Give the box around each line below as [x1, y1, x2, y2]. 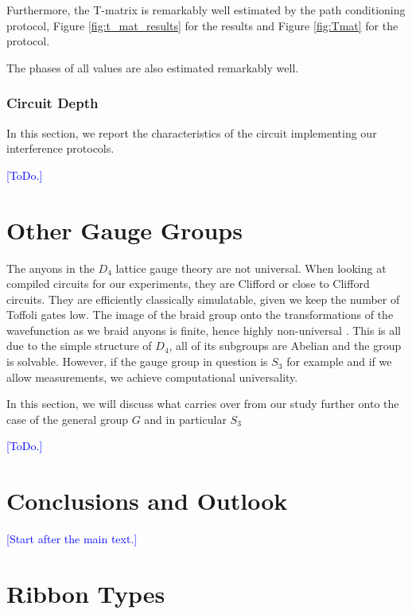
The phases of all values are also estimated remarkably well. [6, 59, 299, 76]
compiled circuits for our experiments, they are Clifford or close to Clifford [6, 275, 370, 292]
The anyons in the [6, 259, 95, 276]
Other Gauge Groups [6, 213, 243, 246]
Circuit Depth [6, 93, 99, 113]
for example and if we [286, 353, 392, 370]
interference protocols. [6, 140, 115, 157]
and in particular [144, 410, 227, 427]
